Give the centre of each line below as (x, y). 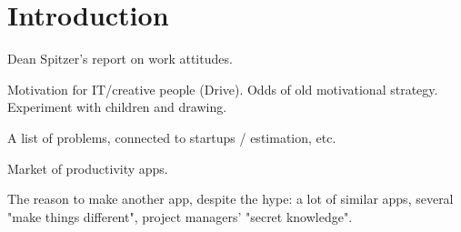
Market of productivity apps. (88, 168)
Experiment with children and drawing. (117, 107)
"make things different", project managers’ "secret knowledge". (180, 216)
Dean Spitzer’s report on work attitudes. (120, 59)
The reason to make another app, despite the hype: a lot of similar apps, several (230, 199)
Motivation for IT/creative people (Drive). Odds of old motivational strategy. (223, 89)
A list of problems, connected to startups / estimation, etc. (172, 137)
